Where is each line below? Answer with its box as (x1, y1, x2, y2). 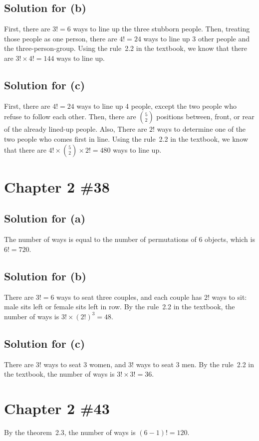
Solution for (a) (4, 211, 86, 226)
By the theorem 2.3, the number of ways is (4, 427, 136, 437)
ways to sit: (212, 291, 247, 302)
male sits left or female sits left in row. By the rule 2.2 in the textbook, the (4, 301, 235, 312)
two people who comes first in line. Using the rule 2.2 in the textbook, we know (4, 133, 249, 144)
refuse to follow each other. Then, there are (4, 111, 136, 122)
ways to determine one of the (157, 124, 246, 134)
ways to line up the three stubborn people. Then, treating (73, 23, 250, 34)
